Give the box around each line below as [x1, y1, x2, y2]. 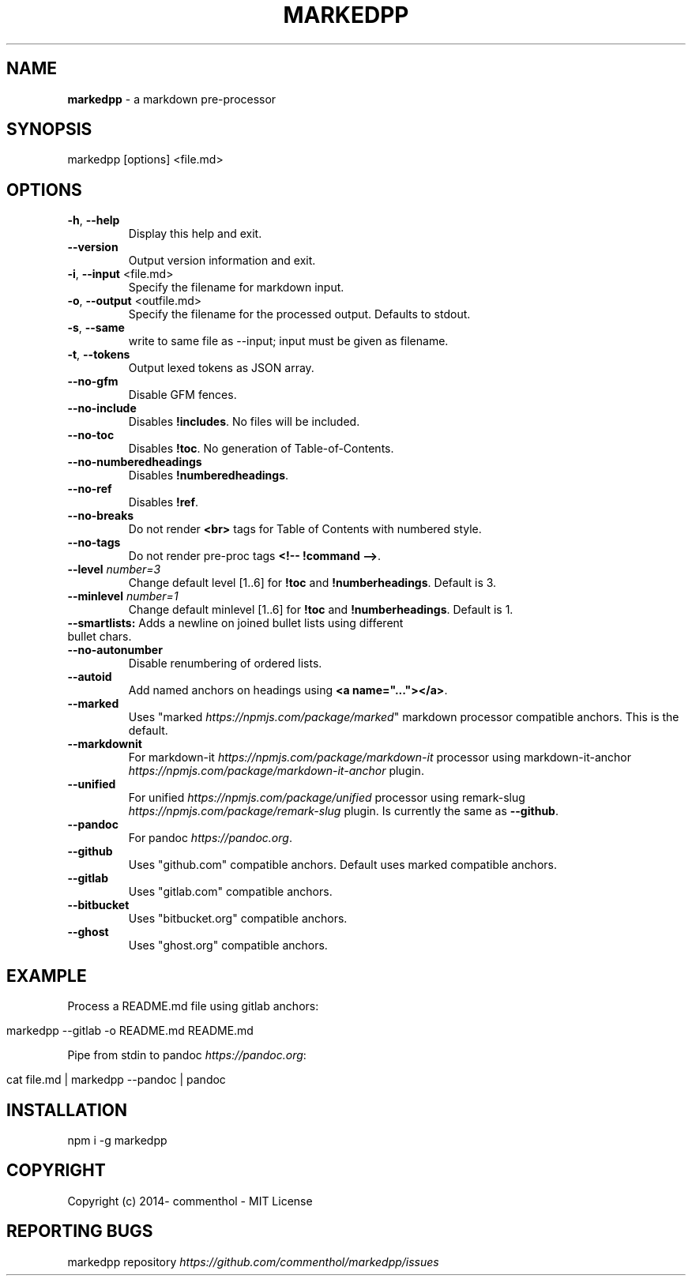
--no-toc [67, 428, 115, 442]
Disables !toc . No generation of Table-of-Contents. [128, 442, 394, 456]
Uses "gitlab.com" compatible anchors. [128, 885, 333, 899]
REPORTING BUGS [6, 1221, 153, 1242]
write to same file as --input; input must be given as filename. [128, 334, 449, 348]
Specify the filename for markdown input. [128, 280, 344, 295]
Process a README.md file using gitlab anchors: [67, 999, 319, 1013]
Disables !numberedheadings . [128, 468, 289, 483]
